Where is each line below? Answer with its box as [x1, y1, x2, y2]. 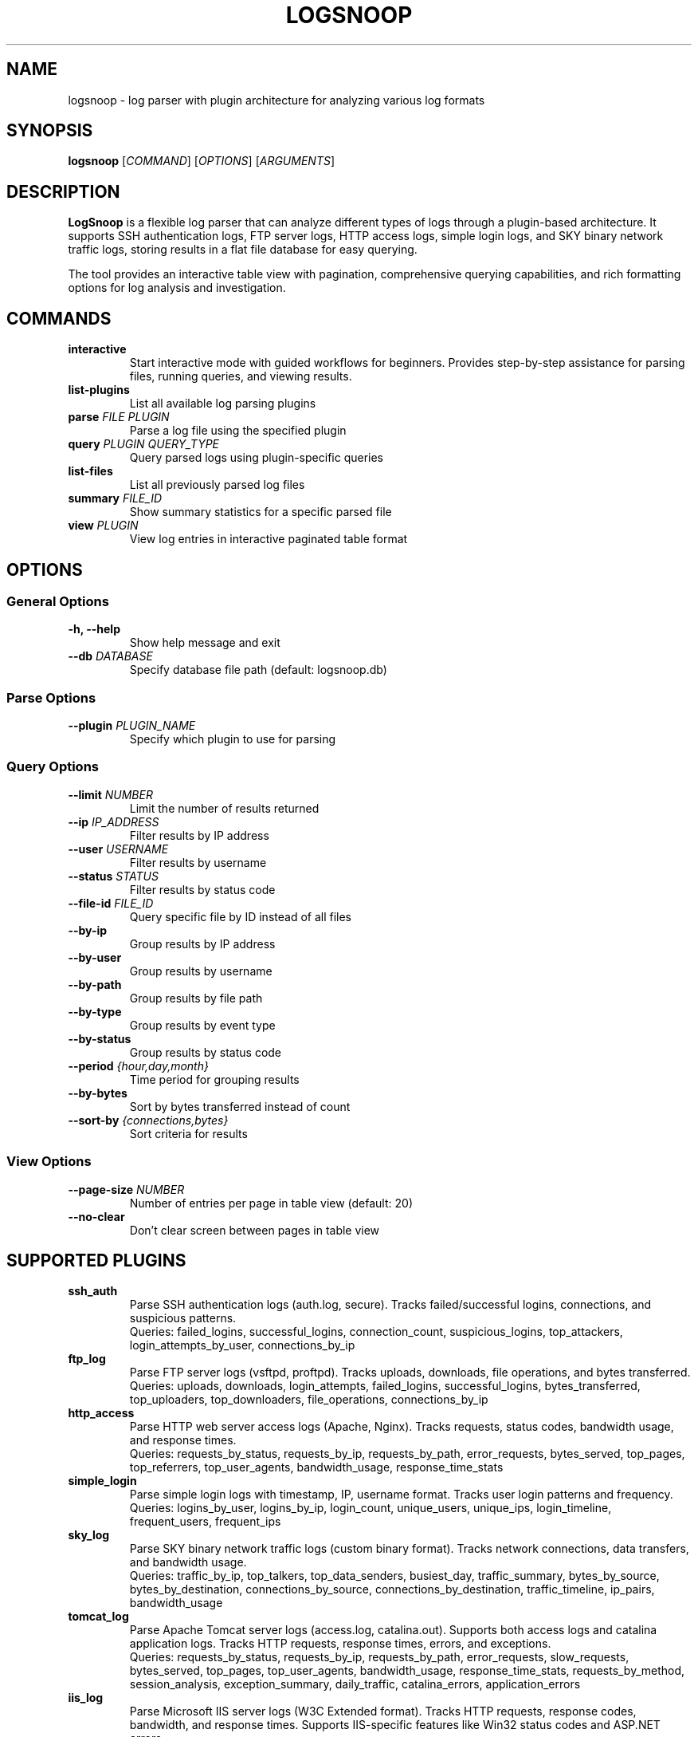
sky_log [68, 1528, 110, 1542]
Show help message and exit [129, 636, 280, 650]
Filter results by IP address [129, 828, 269, 842]
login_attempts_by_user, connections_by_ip [129, 1338, 355, 1353]
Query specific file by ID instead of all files [129, 909, 351, 924]
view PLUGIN [68, 518, 139, 533]
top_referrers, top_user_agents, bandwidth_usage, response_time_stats [129, 1460, 504, 1475]
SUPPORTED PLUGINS [6, 1251, 186, 1271]
